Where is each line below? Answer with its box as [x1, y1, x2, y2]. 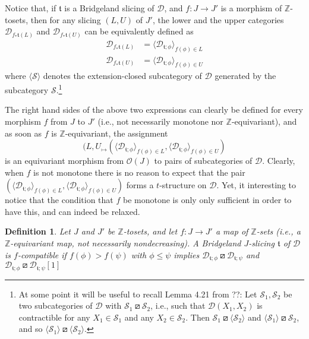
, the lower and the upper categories [152, 13, 284, 26]
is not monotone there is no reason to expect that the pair [33, 166, 245, 178]
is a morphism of [220, 2, 282, 14]
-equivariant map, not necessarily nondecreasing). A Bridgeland [10, 237, 241, 249]
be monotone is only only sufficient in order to [123, 194, 292, 206]
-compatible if [17, 248, 67, 261]
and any [124, 311, 154, 323]
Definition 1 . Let [5, 225, 71, 237]
